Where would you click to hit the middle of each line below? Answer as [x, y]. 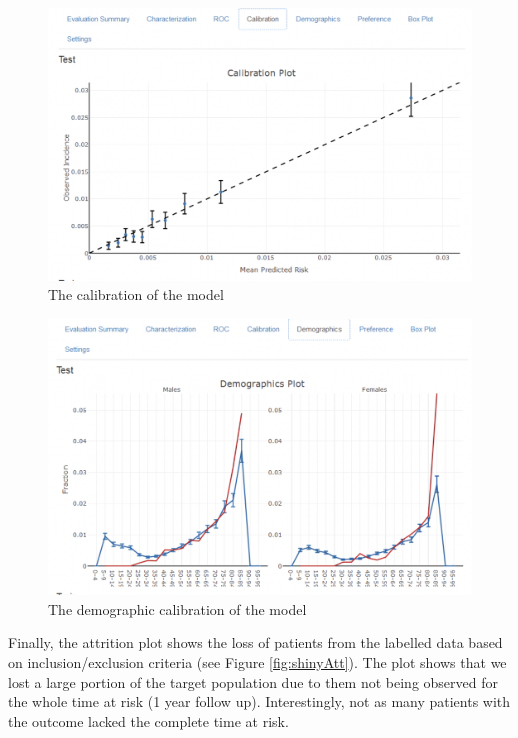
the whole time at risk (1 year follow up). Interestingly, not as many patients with [259, 701]
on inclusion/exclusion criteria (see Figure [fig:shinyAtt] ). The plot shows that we [257, 662]
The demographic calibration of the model [177, 608]
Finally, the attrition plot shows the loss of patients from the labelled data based [255, 642]
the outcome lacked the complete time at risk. [148, 720]
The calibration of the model [136, 294]
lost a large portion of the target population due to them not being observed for [253, 681]
